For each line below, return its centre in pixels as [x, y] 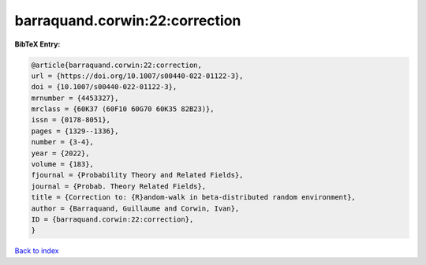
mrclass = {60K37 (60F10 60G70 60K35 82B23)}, [123, 109]
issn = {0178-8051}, [71, 120]
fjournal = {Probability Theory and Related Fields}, [137, 175]
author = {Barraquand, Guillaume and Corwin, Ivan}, [135, 208]
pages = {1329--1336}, [75, 131]
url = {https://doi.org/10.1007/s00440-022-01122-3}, [137, 76]
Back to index [37, 251]
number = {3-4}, [63, 142]
